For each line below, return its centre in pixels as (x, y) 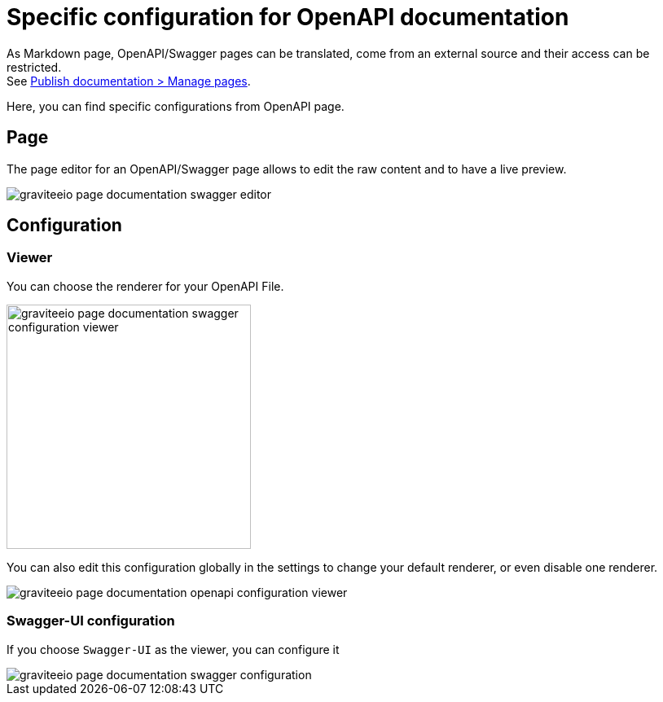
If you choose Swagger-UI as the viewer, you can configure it (173, 649)
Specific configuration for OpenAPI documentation (288, 17)
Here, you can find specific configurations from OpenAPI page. (176, 106)
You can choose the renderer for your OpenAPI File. (145, 286)
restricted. (34, 67)
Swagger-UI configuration (91, 621)
